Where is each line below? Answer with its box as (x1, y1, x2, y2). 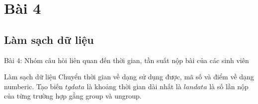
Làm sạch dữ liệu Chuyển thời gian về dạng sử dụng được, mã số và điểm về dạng (4, 71, 254, 82)
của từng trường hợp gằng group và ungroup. (4, 91, 142, 101)
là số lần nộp (209, 81, 249, 91)
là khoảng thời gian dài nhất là (86, 81, 181, 91)
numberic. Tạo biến (4, 81, 63, 91)
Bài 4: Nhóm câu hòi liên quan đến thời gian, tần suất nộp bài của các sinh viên (4, 55, 249, 65)
